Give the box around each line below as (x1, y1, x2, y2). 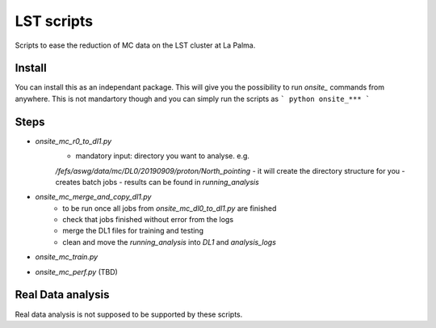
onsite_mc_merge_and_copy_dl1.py (35, 192, 152, 202)
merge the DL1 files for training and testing (62, 226, 203, 236)
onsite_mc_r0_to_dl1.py (35, 136, 112, 145)
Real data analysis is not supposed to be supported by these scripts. (15, 309, 243, 319)
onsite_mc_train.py (35, 252, 99, 262)
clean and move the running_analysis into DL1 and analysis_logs (62, 237, 276, 246)
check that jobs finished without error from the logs (62, 215, 234, 225)
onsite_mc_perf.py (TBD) (35, 267, 119, 276)
